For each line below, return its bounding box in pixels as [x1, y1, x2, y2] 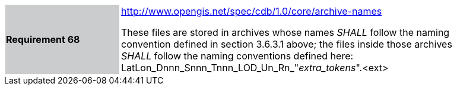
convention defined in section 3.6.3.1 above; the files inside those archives [121, 38, 452, 50]
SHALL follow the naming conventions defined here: [121, 50, 354, 62]
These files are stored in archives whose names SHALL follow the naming [121, 26, 450, 38]
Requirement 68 [6, 34, 80, 45]
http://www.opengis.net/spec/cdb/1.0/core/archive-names [121, 5, 382, 17]
